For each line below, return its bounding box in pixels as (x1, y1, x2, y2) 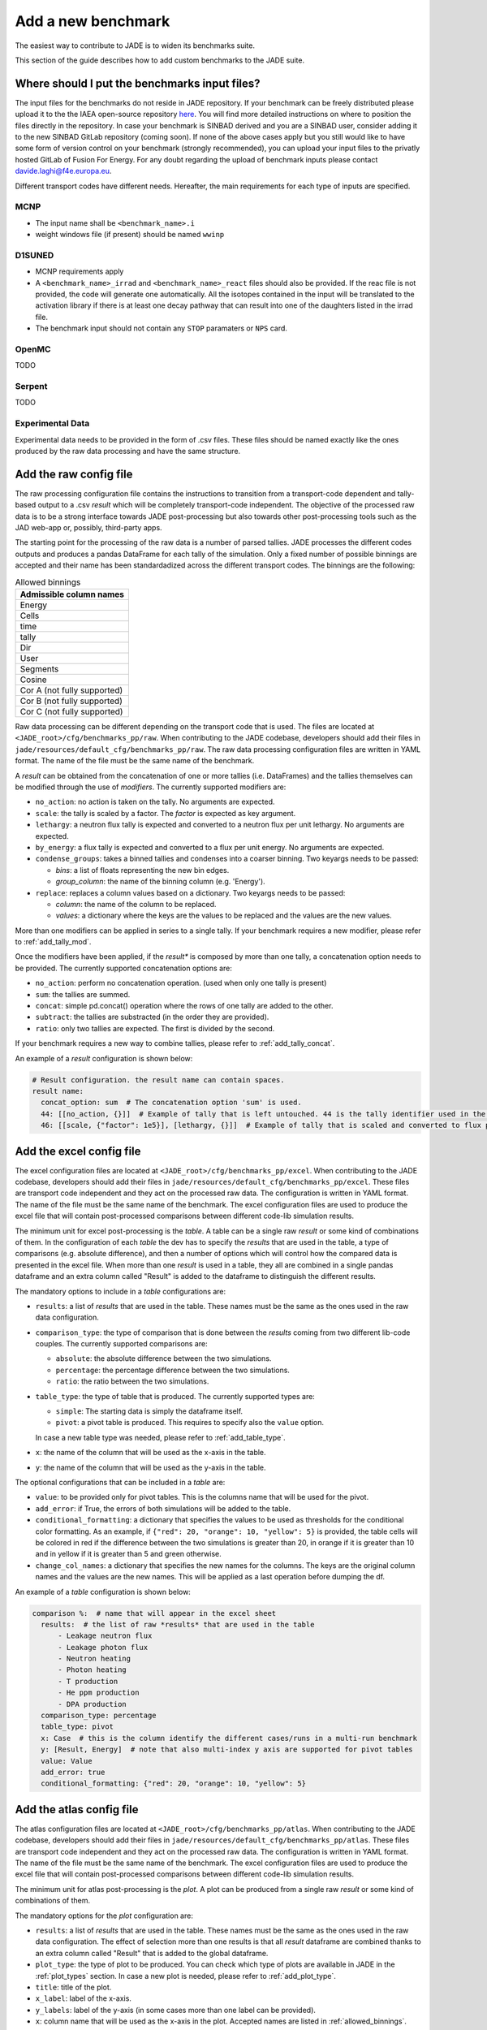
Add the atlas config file (15, 1803, 139, 1816)
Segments (19, 663, 59, 675)
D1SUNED (15, 249, 54, 261)
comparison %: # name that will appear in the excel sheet (32, 1609, 277, 1618)
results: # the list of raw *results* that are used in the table (41, 1620, 315, 1629)
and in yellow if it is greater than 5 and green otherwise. (35, 1549, 222, 1559)
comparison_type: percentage (41, 1711, 157, 1721)
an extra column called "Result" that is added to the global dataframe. (35, 1948, 269, 1958)
